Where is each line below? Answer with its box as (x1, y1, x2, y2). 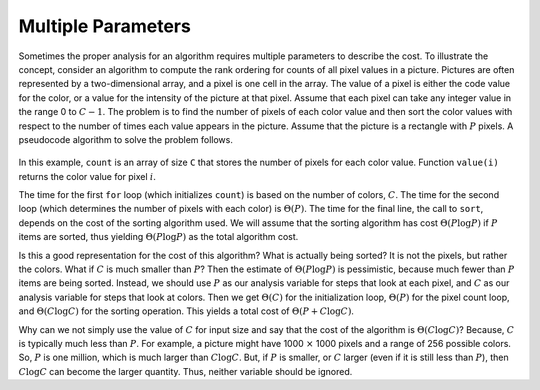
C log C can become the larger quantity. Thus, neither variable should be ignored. (18, 365, 353, 377)
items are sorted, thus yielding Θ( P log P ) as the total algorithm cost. (18, 231, 299, 243)
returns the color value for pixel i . (18, 170, 157, 182)
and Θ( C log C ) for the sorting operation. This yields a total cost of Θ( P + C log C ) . (18, 305, 355, 317)
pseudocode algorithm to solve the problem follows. (18, 133, 234, 145)
